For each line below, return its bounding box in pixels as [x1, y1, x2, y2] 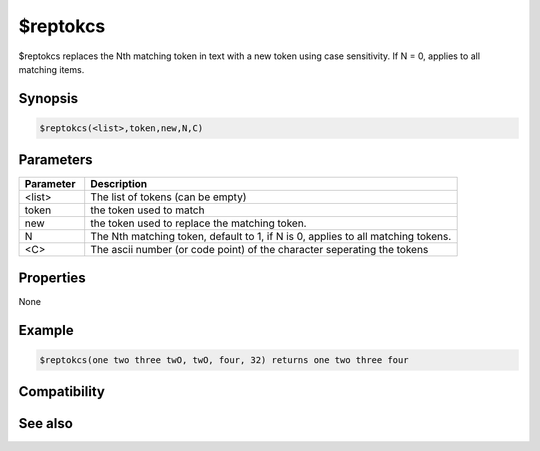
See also [18, 415, 74, 432]
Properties [18, 269, 86, 286]
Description [90, 177, 148, 191]
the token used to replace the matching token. [90, 216, 307, 230]
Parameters [18, 151, 93, 169]
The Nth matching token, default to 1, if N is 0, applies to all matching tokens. [90, 230, 452, 244]
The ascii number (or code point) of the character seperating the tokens [90, 243, 429, 257]
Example [18, 321, 74, 339]
